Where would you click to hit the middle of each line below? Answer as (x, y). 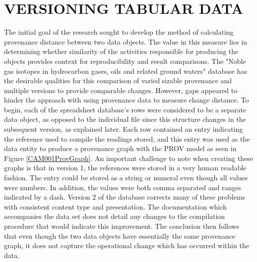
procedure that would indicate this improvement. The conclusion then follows (122, 226)
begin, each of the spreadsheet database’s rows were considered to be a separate (125, 109)
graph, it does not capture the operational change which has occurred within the (127, 245)
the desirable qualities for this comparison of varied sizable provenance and (118, 80)
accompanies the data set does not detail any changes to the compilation (115, 216)
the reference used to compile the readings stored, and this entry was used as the (127, 138)
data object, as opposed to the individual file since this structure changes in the (125, 119)
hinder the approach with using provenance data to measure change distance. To (127, 100)
